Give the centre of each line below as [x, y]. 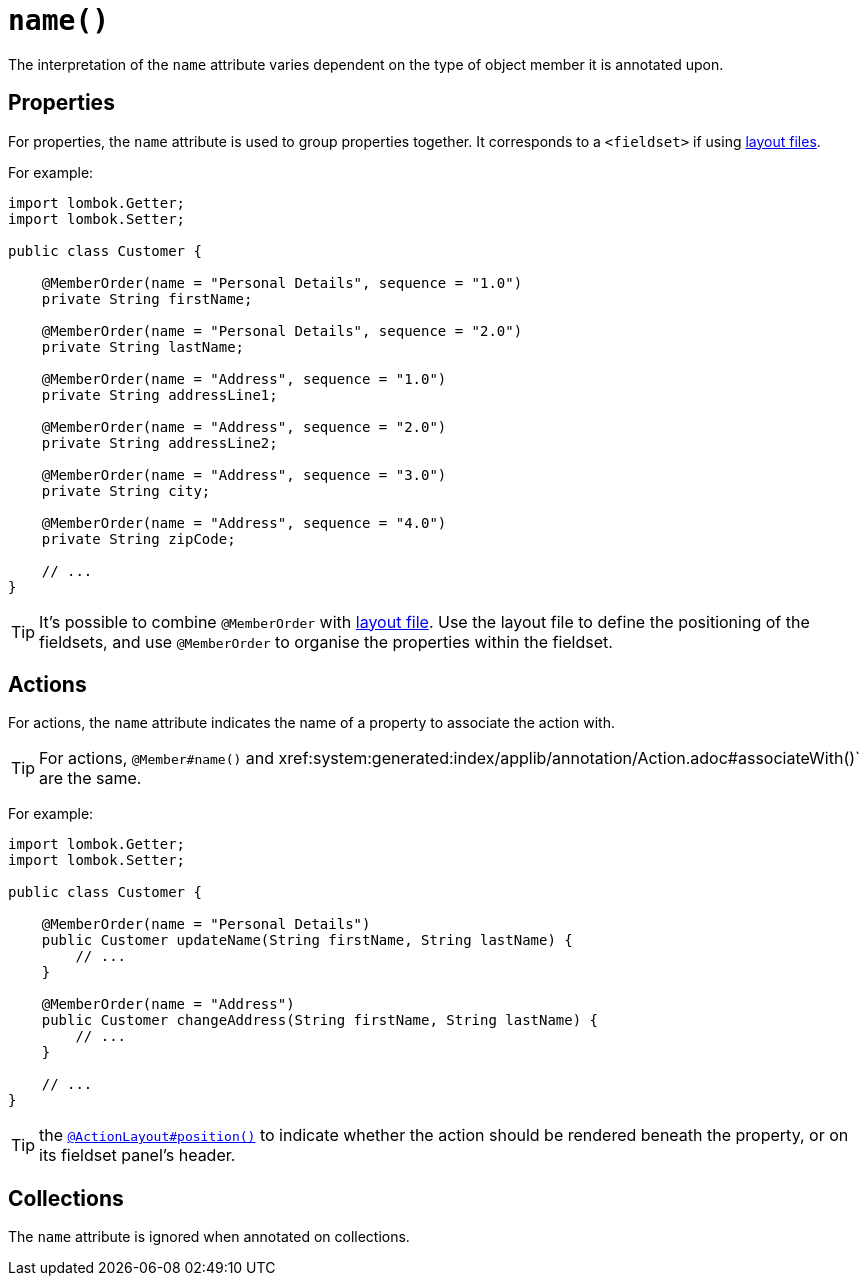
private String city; [126, 490]
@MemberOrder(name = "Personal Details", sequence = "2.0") [282, 330]
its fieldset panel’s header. [137, 1155]
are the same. [90, 778]
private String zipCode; [138, 538]
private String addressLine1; [159, 394]
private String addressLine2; [159, 442]
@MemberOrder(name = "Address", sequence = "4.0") [244, 522]
